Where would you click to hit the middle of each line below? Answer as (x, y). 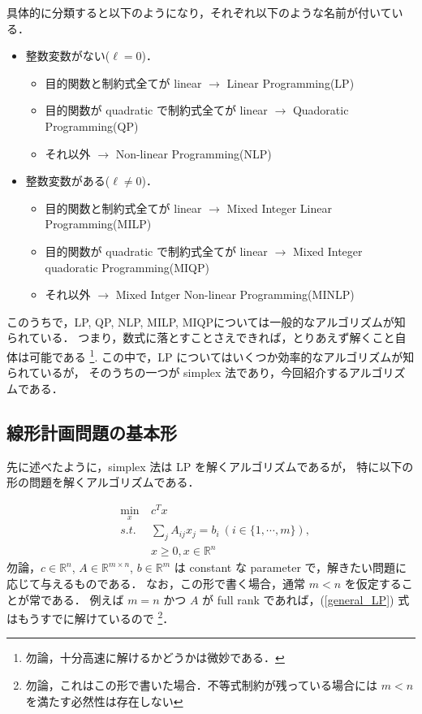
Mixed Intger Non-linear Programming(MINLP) (235, 294)
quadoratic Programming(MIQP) (127, 267)
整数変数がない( (68, 56)
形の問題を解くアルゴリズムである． (103, 482)
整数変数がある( (68, 181)
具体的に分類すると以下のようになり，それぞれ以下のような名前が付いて (199, 12)
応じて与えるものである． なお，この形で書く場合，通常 (156, 584)
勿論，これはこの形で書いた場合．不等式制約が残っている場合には (202, 685)
